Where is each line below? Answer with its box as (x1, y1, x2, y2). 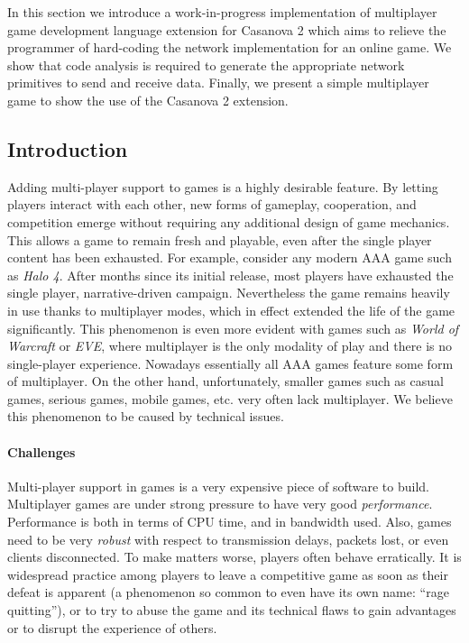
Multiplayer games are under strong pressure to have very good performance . (7, 494, 433, 513)
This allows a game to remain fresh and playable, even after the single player (7, 230, 432, 249)
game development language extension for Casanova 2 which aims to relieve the (7, 20, 446, 39)
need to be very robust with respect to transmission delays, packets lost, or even (7, 529, 449, 548)
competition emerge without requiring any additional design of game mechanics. (7, 212, 450, 231)
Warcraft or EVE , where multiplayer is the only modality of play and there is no (7, 336, 452, 355)
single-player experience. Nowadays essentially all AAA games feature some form (7, 354, 454, 372)
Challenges (7, 442, 76, 461)
